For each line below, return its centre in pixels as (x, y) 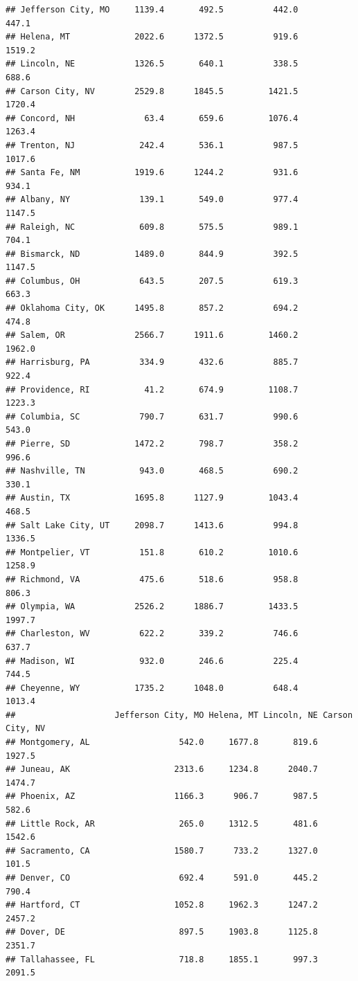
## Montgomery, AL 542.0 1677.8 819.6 (162, 742)
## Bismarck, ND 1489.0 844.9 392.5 (152, 254)
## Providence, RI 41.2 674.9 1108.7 (152, 389)
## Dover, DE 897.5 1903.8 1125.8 (162, 932)
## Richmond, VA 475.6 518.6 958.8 (152, 579)
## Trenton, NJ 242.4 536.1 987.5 (152, 145)
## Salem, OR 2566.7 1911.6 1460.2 (152, 335)
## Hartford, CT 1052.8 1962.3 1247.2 (162, 905)
